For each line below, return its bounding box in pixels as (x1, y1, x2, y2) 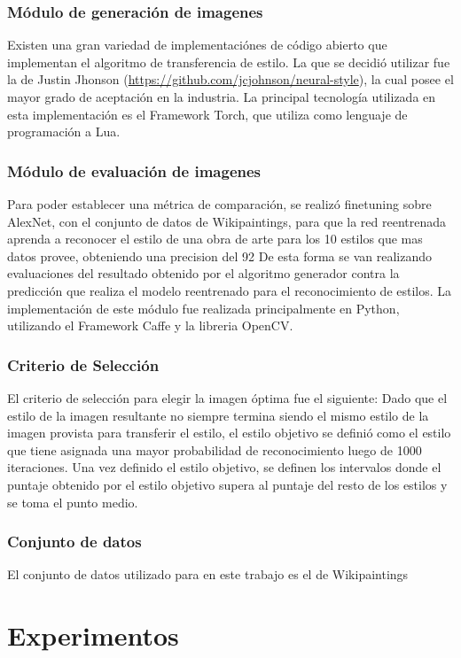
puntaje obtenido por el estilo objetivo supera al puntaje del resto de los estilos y (7, 475, 448, 493)
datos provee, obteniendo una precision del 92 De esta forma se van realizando (7, 246, 432, 265)
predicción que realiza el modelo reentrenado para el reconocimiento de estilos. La (7, 281, 452, 299)
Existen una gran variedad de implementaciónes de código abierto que (7, 35, 387, 54)
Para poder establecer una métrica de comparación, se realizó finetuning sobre (7, 195, 432, 213)
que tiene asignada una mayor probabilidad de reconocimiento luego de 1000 (7, 440, 422, 459)
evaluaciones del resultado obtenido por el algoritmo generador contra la (7, 264, 400, 283)
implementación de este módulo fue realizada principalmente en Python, (7, 298, 400, 317)
